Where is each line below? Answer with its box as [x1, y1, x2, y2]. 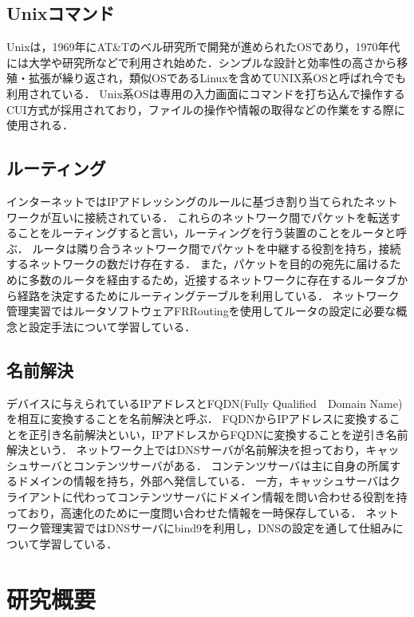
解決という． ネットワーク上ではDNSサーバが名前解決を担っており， [6, 441, 366, 458]
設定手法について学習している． [28, 318, 196, 334]
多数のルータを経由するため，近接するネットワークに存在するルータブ [28, 271, 397, 287]
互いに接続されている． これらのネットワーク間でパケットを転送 [50, 208, 390, 225]
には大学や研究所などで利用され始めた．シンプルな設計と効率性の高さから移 [6, 53, 408, 70]
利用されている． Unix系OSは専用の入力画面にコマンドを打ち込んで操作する [6, 85, 405, 101]
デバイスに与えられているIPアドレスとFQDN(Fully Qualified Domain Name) [6, 394, 403, 411]
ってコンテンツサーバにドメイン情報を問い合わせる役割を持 [95, 488, 408, 505]
